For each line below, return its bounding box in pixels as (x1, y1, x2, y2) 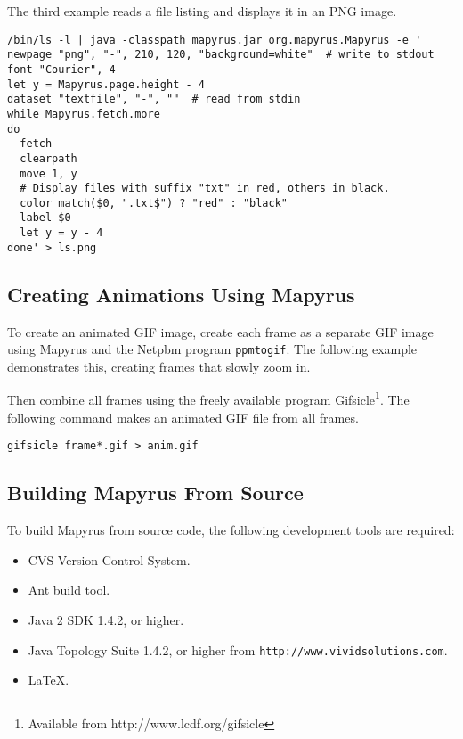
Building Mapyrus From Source (7, 479, 304, 506)
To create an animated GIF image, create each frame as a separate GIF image (7, 322, 434, 341)
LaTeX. (28, 670, 69, 689)
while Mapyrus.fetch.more (7, 107, 160, 120)
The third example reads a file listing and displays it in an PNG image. (7, 2, 397, 20)
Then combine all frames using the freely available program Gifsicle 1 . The (7, 388, 410, 409)
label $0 (20, 211, 71, 225)
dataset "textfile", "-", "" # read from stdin (7, 93, 301, 106)
